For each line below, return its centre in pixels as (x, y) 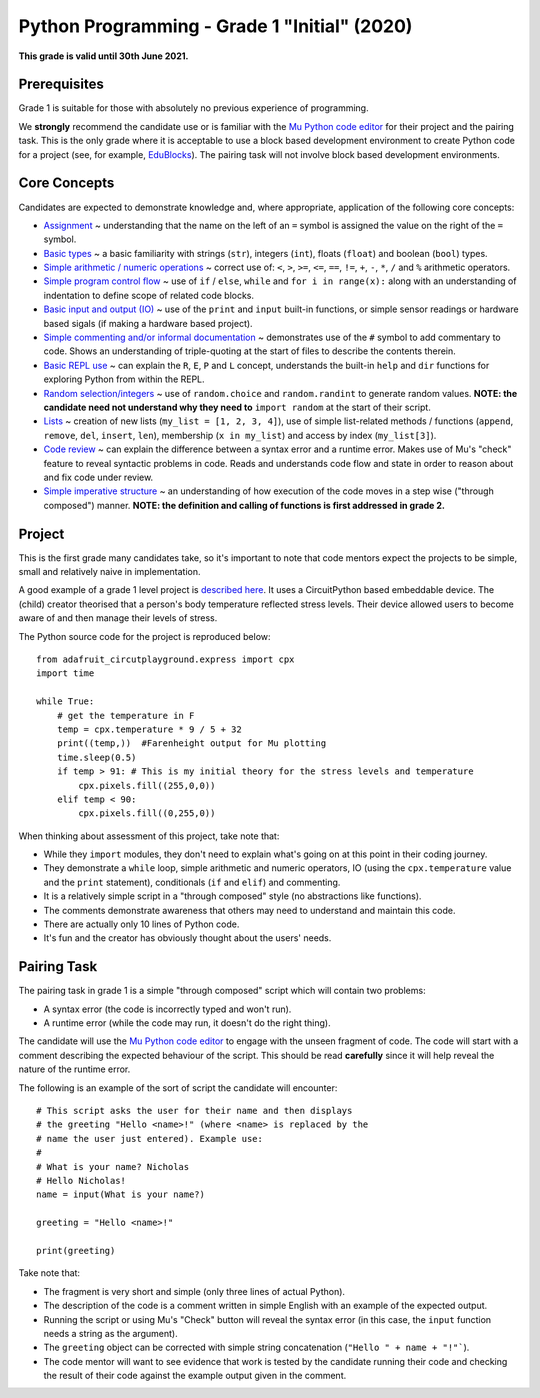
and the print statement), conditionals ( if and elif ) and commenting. (192, 882)
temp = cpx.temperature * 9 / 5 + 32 (149, 729)
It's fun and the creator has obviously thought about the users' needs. (187, 938)
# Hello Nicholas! (81, 1180)
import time (65, 673)
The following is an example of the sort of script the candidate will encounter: (178, 1087)
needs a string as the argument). (111, 1333)
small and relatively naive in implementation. (109, 572)
